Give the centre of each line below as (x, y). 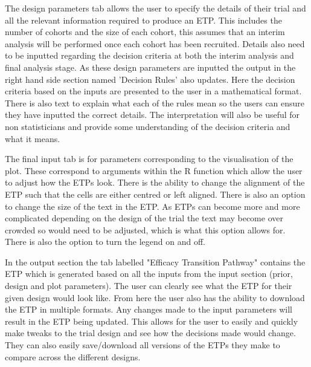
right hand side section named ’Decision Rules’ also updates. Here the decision (150, 79)
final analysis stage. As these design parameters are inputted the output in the (150, 67)
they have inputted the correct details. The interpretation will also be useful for (152, 115)
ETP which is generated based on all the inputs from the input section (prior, (149, 274)
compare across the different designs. (73, 356)
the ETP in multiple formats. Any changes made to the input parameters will (149, 309)
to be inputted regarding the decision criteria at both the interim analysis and (149, 55)
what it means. (33, 138)
